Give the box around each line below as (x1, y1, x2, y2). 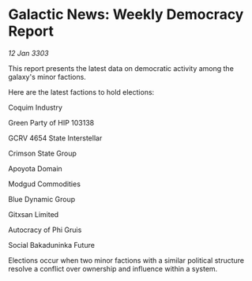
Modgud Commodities (8, 179, 81, 189)
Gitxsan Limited (8, 209, 59, 219)
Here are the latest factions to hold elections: (8, 87, 155, 96)
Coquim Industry (8, 103, 63, 112)
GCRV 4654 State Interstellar (8, 133, 103, 143)
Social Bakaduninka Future (8, 240, 95, 249)
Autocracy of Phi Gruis (8, 225, 82, 234)
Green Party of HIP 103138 (8, 118, 95, 127)
